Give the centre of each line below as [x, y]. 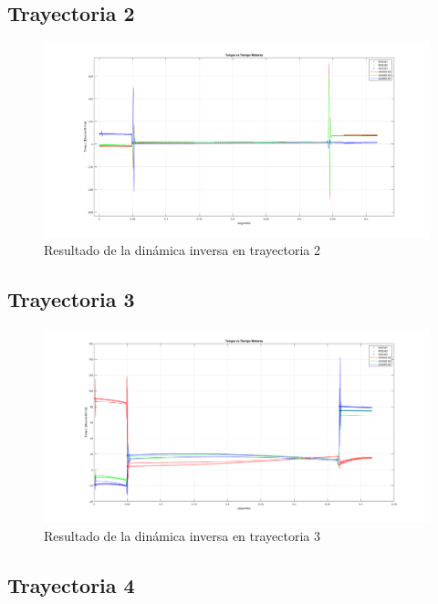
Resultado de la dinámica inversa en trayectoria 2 [182, 250]
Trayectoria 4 [71, 584]
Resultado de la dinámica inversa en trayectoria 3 [182, 535]
